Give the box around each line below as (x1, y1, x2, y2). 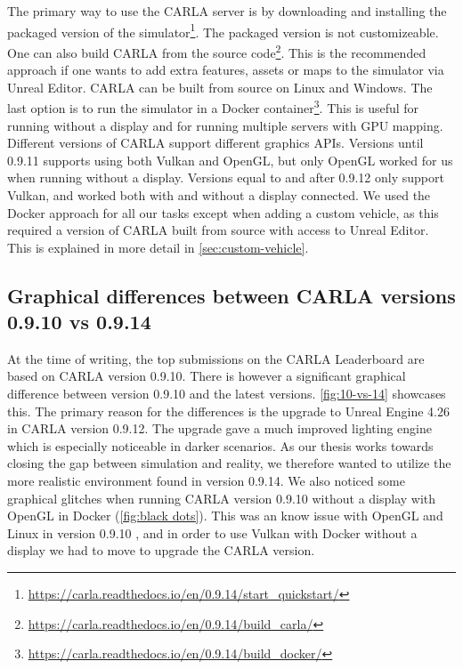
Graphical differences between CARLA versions (7, 281, 456, 309)
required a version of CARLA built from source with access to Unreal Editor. (7, 221, 429, 239)
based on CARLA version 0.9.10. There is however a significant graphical (7, 367, 406, 385)
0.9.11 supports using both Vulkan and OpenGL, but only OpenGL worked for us (7, 150, 453, 169)
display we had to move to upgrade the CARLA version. (7, 541, 315, 560)
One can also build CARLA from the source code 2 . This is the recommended (7, 40, 426, 61)
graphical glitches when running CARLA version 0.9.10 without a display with (7, 488, 436, 507)
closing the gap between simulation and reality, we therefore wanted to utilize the (7, 454, 451, 472)
